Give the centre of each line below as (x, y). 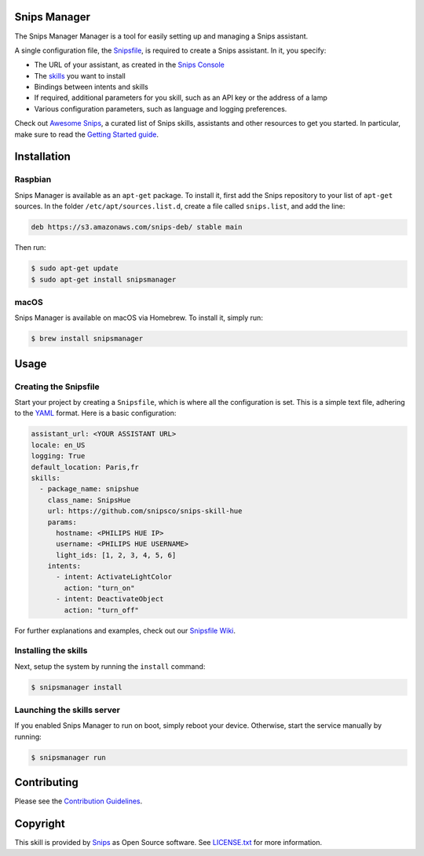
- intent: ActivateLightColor (114, 577)
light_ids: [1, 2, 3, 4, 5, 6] (116, 555)
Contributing (46, 783)
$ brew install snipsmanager (87, 339)
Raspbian (33, 179)
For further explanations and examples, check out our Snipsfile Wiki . (125, 630)
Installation (42, 157)
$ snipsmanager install (77, 687)
